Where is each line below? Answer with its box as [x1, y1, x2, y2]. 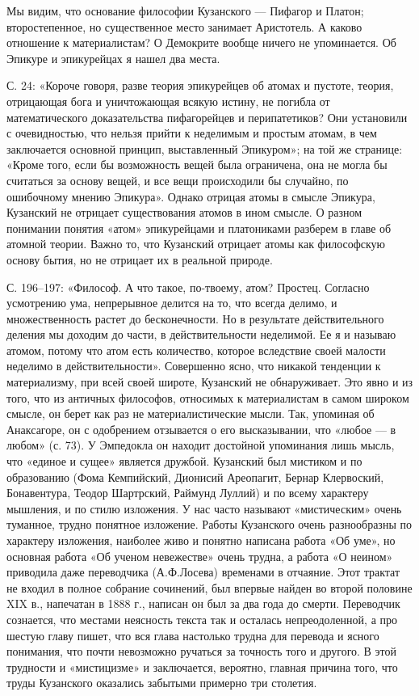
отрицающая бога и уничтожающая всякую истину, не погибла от [6, 92, 330, 109]
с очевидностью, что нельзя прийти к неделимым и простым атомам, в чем [6, 124, 377, 141]
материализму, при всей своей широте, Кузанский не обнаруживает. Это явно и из [6, 373, 413, 390]
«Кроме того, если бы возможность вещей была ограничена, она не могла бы [6, 156, 388, 173]
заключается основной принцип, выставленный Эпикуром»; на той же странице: [6, 140, 403, 157]
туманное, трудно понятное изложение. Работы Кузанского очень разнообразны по [6, 516, 412, 533]
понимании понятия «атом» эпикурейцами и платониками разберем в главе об [6, 219, 392, 236]
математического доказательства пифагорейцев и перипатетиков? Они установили [6, 108, 408, 125]
